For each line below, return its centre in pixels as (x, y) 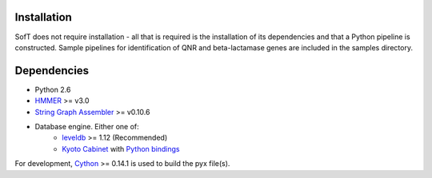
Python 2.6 (53, 89)
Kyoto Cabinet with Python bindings (121, 148)
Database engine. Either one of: (87, 126)
